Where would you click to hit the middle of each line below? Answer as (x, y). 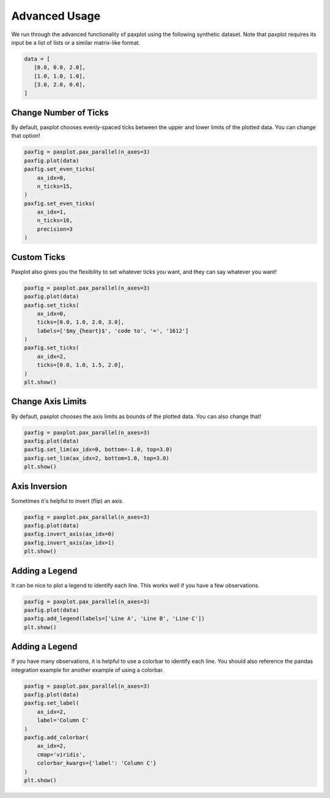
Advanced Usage (56, 16)
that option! (26, 136)
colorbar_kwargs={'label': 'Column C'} (97, 763)
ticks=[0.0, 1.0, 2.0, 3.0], (81, 322)
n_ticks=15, (55, 186)
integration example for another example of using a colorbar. (88, 669)
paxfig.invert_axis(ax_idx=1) (69, 543)
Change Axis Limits (49, 402)
